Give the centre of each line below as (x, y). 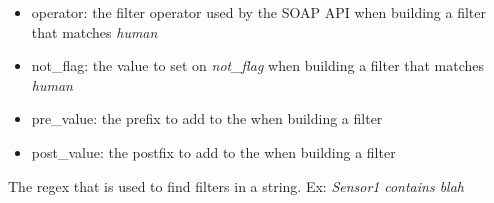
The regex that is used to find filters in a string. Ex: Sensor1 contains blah (236, 185)
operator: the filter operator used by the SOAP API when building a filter (258, 12)
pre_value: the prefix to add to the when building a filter (207, 118)
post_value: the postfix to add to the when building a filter (213, 151)
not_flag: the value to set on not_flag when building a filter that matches (258, 65)
